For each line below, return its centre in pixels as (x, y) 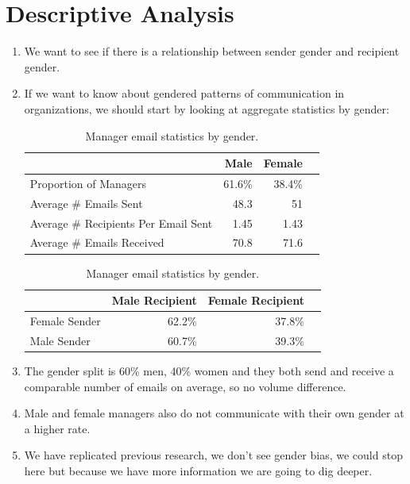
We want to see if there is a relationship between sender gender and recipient (212, 51)
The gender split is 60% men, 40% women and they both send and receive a (209, 370)
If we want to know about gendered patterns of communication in (184, 93)
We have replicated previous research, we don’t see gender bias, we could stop (213, 455)
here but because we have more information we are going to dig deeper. (198, 470)
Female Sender (65, 321)
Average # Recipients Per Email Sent (121, 223)
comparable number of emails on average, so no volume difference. (185, 386)
